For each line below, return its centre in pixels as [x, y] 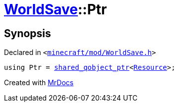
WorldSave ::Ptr [56, 9]
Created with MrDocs [39, 83]
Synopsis [28, 33]
